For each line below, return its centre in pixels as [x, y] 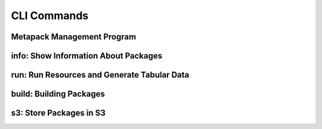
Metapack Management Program [74, 37]
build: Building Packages [58, 94]
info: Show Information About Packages [87, 56]
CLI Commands [50, 16]
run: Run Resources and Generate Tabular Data [100, 75]
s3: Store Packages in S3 [58, 113]
